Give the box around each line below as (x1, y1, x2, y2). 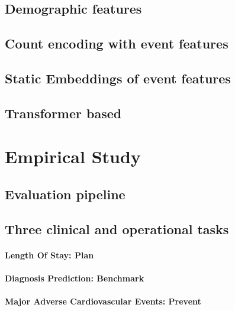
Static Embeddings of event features (5, 69, 231, 87)
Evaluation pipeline (5, 184, 125, 203)
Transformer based (5, 103, 122, 122)
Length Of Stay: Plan (5, 248, 94, 261)
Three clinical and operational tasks (5, 219, 229, 238)
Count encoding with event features (5, 34, 228, 53)
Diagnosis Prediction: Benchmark (5, 271, 144, 284)
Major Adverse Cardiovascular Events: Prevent (5, 295, 201, 307)
